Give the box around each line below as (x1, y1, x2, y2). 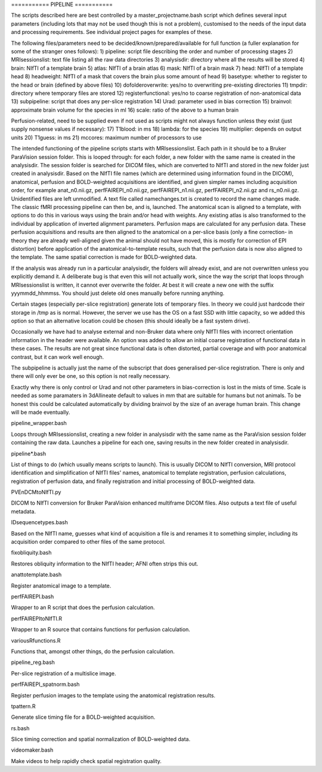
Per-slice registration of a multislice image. (11, 669, 116, 677)
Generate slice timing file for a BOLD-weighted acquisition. (11, 713, 156, 721)
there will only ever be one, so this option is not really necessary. (11, 373, 171, 380)
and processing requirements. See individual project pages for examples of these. (11, 29, 213, 36)
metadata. (11, 508, 36, 515)
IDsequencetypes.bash (11, 519, 68, 526)
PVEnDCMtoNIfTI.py (11, 488, 61, 496)
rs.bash (11, 724, 30, 731)
